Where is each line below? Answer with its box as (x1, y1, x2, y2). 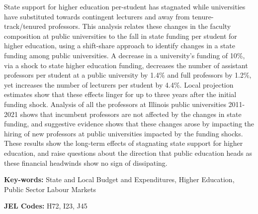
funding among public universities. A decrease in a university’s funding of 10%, (4, 50, 245, 60)
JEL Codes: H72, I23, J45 (4, 201, 87, 211)
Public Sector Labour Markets (4, 184, 96, 194)
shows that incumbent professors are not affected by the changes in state (20, 108, 242, 119)
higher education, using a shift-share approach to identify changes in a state (4, 40, 235, 51)
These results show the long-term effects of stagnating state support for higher (4, 138, 243, 148)
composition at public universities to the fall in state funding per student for (4, 30, 237, 41)
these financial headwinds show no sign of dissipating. (4, 157, 168, 168)
